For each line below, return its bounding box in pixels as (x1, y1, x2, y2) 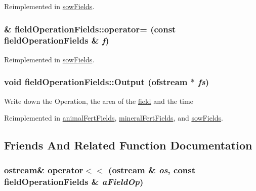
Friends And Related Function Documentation (4, 137, 252, 153)
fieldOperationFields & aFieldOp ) (4, 175, 144, 188)
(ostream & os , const (108, 164, 195, 176)
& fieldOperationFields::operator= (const (4, 22, 176, 35)
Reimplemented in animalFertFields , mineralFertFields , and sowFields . (4, 112, 223, 123)
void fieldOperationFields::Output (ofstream (4, 75, 188, 88)
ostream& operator (4, 164, 83, 176)
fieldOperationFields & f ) (4, 34, 109, 47)
